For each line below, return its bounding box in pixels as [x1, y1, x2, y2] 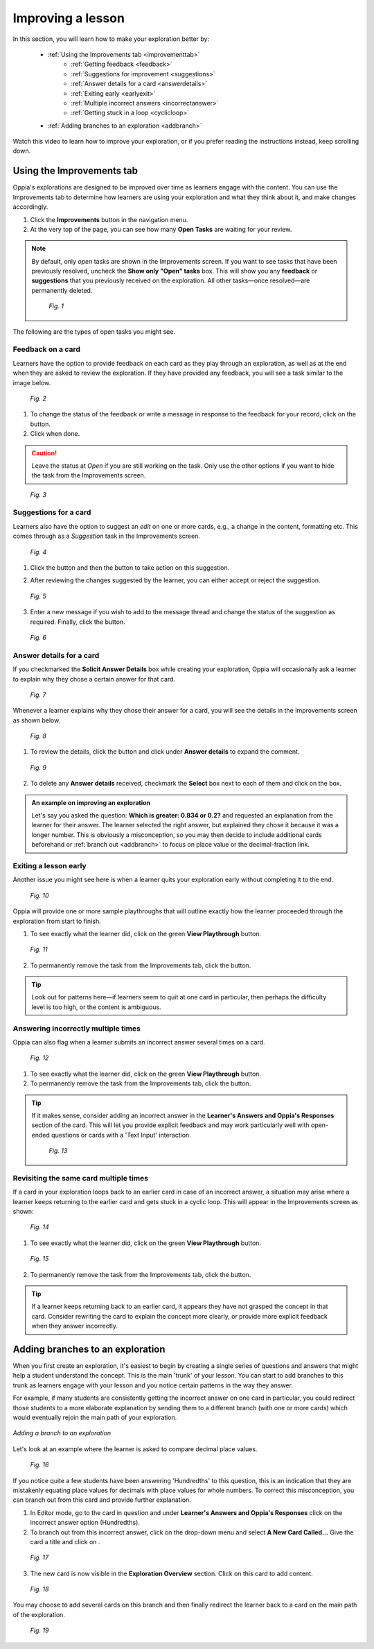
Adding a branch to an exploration [12, 1429, 111, 1437]
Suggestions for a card [12, 507, 91, 517]
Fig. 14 [30, 1223, 49, 1231]
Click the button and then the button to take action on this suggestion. [30, 564, 230, 572]
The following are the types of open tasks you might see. [12, 327, 176, 336]
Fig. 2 [30, 394, 46, 403]
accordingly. [12, 203, 48, 211]
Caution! [31, 448, 57, 457]
